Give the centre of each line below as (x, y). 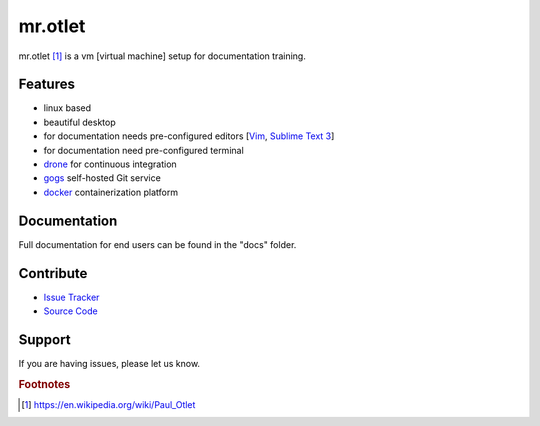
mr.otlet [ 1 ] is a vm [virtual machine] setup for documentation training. (162, 56)
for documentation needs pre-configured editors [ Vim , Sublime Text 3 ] (189, 136)
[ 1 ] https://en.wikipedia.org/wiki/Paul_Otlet (108, 404)
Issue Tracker (71, 297)
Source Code (71, 311)
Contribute (53, 273)
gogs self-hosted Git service (102, 178)
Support (44, 339)
